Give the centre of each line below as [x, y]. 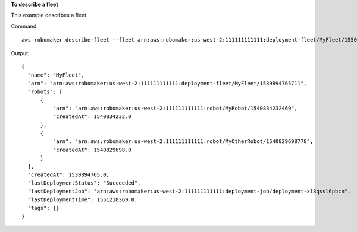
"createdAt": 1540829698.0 [92, 150]
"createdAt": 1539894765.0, [69, 175]
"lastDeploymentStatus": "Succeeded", [84, 183]
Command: [24, 26]
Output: [20, 53]
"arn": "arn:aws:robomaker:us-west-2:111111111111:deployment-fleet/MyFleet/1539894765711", [167, 83]
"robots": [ [45, 92]
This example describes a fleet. [50, 15]
